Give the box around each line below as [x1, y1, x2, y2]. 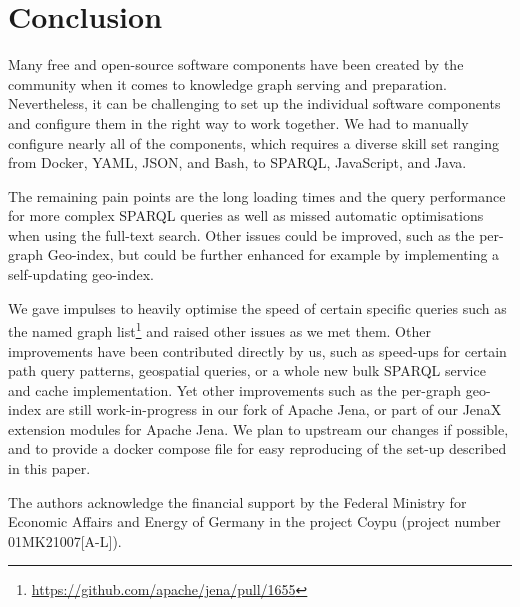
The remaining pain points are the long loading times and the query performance [8, 185, 506, 206]
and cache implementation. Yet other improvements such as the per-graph [8, 379, 462, 400]
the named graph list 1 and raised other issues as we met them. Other [8, 318, 431, 341]
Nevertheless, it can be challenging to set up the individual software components [8, 93, 501, 114]
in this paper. [8, 458, 91, 479]
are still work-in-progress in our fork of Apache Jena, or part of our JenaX [45, 399, 502, 420]
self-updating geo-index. [8, 264, 154, 285]
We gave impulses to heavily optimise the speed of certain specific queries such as [8, 297, 507, 318]
